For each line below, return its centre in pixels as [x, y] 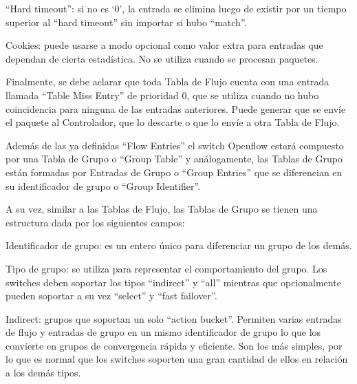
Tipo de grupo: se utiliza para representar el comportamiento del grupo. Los [166, 268]
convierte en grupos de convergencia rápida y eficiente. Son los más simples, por [174, 345]
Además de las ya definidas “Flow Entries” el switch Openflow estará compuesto [175, 145]
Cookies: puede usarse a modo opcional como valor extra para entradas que [164, 45]
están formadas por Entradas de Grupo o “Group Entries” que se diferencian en [174, 172]
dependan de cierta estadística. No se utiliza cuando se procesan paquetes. [162, 58]
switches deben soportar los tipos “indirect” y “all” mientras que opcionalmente [173, 282]
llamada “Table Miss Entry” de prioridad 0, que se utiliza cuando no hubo [162, 95]
